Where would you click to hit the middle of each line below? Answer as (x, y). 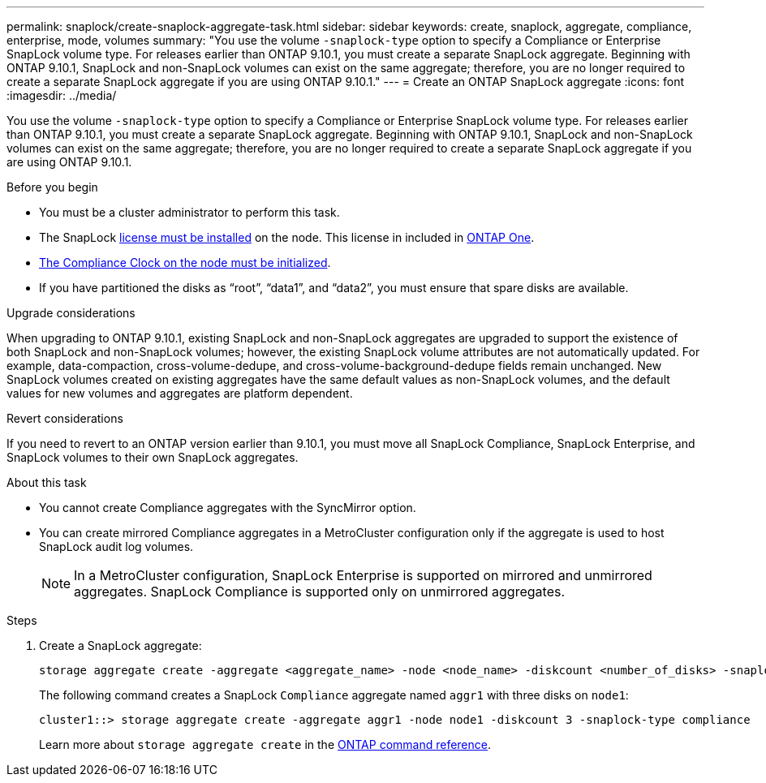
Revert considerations (65, 418)
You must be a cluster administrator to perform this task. (189, 212)
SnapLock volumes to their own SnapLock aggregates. (153, 457)
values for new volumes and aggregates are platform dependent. (180, 393)
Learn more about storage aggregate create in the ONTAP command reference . (265, 744)
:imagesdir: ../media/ (62, 95)
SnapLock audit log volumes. (116, 546)
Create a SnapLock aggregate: (120, 645)
